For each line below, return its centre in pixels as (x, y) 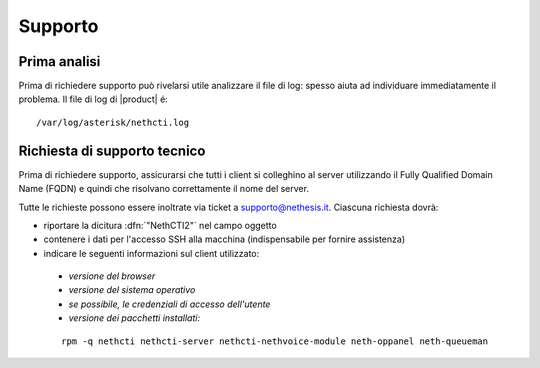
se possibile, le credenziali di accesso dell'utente (169, 304)
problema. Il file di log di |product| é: (93, 99)
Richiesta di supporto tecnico (112, 150)
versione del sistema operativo (132, 290)
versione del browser (112, 276)
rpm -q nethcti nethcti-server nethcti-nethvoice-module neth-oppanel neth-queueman (275, 341)
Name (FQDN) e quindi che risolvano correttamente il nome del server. (164, 189)
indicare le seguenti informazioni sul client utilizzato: (151, 253)
